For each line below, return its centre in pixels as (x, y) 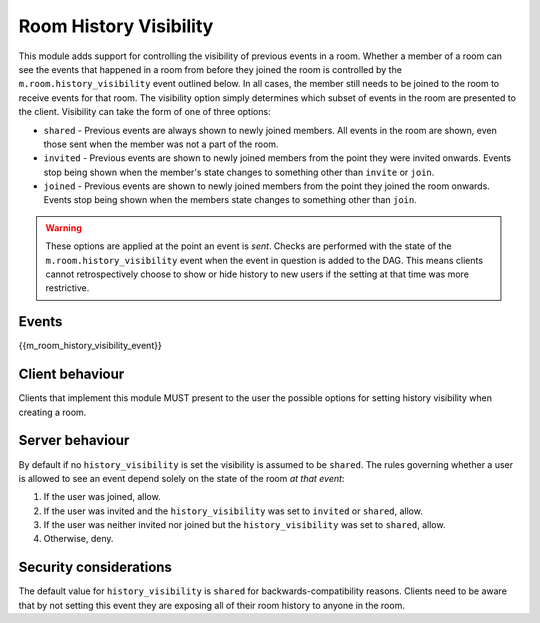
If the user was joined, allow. (102, 497)
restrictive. (67, 288)
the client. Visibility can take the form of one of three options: (144, 112)
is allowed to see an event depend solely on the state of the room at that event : (181, 478)
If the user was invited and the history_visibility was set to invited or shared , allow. (233, 511)
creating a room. (52, 412)
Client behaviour (71, 374)
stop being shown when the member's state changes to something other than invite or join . (239, 172)
